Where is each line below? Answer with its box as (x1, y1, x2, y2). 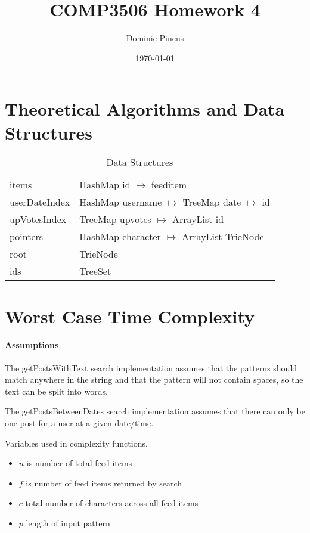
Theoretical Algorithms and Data (5, 97, 285, 121)
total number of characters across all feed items (25, 497, 199, 509)
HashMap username (79, 195, 162, 209)
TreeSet (79, 264, 111, 278)
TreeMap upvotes (79, 212, 151, 227)
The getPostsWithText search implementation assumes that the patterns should (5, 361, 297, 374)
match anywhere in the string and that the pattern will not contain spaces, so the (5, 373, 303, 386)
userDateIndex (10, 195, 70, 209)
